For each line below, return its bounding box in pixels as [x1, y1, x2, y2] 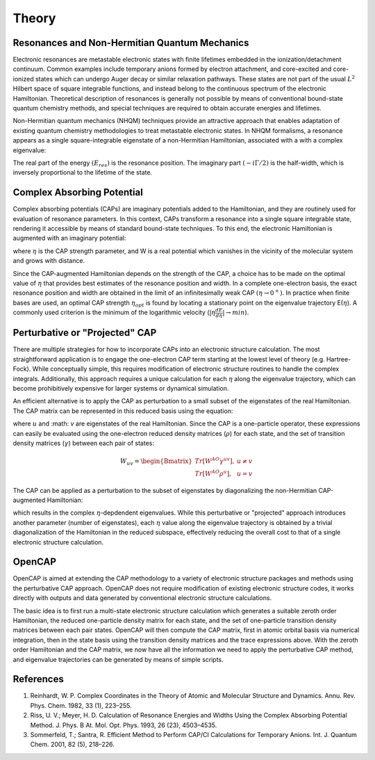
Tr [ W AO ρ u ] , [194, 469, 232, 478]
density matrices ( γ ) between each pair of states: [12, 439, 155, 447]
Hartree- [326, 355, 351, 363]
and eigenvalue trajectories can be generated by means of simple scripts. [12, 655, 224, 663]
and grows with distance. [12, 257, 85, 265]
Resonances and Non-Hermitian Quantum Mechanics [12, 37, 249, 49]
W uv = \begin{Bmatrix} [119, 458, 192, 467]
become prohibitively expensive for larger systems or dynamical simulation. [12, 384, 229, 392]
